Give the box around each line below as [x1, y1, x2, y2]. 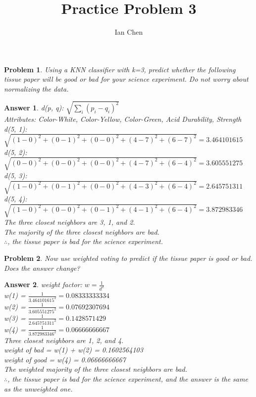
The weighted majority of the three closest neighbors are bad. [4, 364, 188, 374]
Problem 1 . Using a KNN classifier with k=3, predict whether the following [4, 64, 236, 74]
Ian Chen [114, 27, 143, 37]
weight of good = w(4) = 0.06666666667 [4, 354, 126, 364]
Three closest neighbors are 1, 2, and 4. [4, 335, 124, 345]
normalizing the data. [4, 83, 69, 94]
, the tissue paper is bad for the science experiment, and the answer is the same [7, 373, 248, 384]
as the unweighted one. [4, 383, 73, 394]
